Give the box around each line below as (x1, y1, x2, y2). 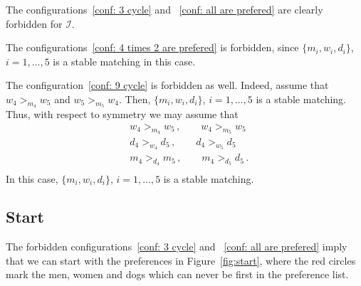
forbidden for (6, 16, 63, 31)
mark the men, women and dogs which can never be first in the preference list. (6, 267, 349, 282)
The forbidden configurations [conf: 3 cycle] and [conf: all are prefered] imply (6, 239, 347, 254)
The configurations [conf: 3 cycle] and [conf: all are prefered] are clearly (6, 2, 323, 16)
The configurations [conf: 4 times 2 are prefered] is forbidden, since (6, 40, 299, 55)
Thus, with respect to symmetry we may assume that (6, 107, 239, 122)
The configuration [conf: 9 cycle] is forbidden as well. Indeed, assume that (6, 78, 329, 92)
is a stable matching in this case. (53, 53, 196, 68)
